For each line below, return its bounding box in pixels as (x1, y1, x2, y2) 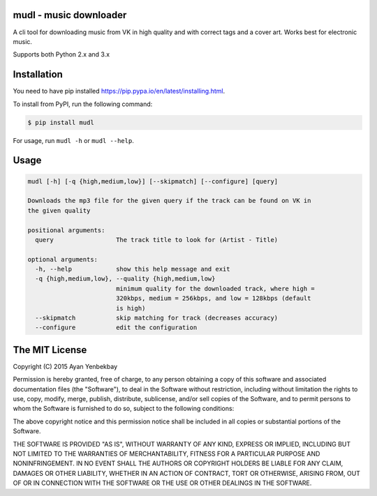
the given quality (27, 206, 91, 214)
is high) (115, 304, 146, 312)
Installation (13, 68, 63, 80)
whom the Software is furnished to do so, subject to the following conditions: (13, 405, 235, 413)
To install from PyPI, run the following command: (13, 100, 153, 108)
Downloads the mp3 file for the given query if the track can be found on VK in (27, 197, 311, 205)
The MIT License (13, 344, 87, 356)
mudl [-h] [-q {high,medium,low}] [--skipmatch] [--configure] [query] (27, 177, 279, 185)
